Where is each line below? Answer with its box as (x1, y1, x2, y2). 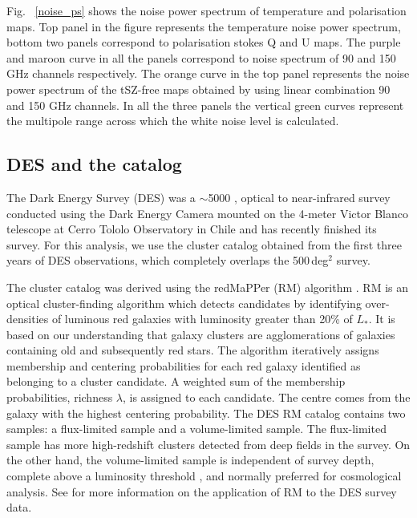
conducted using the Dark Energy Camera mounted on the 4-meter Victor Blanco (6, 204, 408, 221)
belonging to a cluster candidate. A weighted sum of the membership (6, 373, 346, 390)
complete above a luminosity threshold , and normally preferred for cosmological (6, 467, 402, 484)
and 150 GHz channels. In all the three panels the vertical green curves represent (6, 96, 404, 113)
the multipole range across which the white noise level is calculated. (6, 112, 339, 129)
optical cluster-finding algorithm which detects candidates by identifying (6, 294, 362, 311)
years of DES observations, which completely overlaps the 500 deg (6, 252, 329, 269)
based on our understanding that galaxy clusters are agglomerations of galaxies (6, 326, 395, 342)
